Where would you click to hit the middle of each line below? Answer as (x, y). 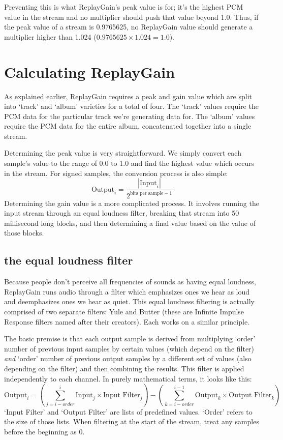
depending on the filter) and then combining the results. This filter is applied (124, 368)
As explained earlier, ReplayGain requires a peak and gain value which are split (128, 96)
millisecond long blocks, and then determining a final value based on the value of (130, 223)
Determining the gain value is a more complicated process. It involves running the (132, 203)
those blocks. (24, 233)
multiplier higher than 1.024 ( (50, 36)
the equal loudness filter (69, 260)
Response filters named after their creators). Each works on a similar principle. (127, 321)
